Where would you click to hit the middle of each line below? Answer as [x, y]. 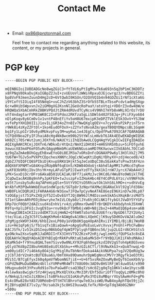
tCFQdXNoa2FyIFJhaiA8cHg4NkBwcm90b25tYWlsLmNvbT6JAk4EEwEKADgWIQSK [75, 136]
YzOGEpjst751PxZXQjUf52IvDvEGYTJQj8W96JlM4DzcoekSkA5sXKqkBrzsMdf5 [75, 196]
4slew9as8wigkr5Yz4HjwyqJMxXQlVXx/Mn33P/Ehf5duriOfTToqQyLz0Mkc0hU [75, 272]
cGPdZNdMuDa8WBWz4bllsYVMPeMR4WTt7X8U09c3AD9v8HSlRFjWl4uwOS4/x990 [75, 264]
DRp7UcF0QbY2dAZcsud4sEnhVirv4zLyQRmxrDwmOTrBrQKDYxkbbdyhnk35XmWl [75, 204]
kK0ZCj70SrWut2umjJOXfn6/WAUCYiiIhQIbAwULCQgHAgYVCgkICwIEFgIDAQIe [75, 140]
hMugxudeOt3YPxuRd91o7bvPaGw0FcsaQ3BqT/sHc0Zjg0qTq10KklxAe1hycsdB [75, 268]
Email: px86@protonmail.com [42, 33]
